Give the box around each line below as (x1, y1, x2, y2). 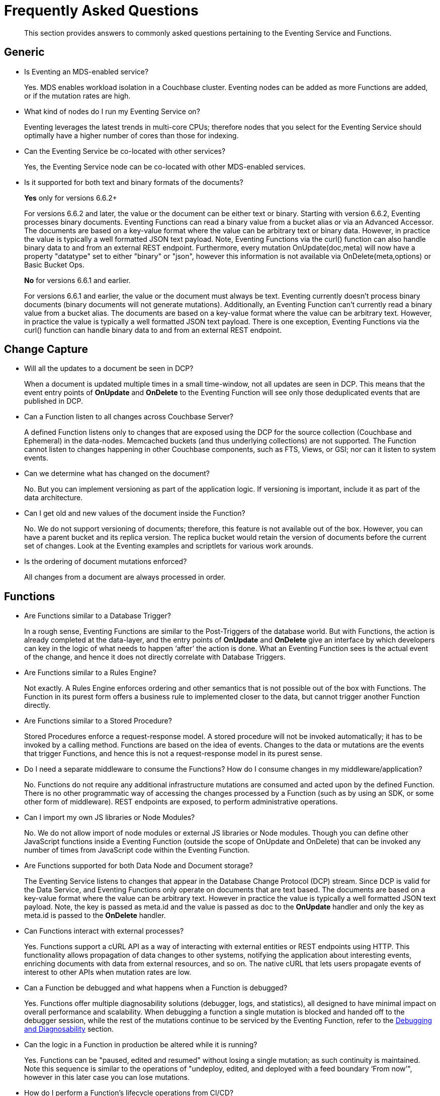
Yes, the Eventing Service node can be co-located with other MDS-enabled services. (24, 162, 306, 171)
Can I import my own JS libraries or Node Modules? (24, 813, 195, 822)
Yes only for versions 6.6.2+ (24, 193, 117, 202)
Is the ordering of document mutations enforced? (24, 557, 187, 566)
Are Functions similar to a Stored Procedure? (24, 716, 172, 725)
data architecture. (24, 493, 83, 502)
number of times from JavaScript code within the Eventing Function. (24, 846, 250, 855)
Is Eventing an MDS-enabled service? (24, 67, 149, 76)
